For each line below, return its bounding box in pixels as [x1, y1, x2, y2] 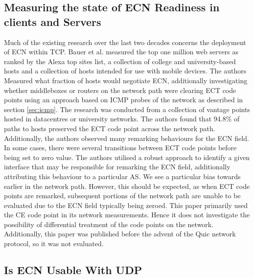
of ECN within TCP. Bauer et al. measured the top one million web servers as [4, 46, 238, 57]
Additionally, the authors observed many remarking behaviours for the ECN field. [4, 133, 249, 143]
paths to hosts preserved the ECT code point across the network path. [4, 123, 215, 133]
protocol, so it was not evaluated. [4, 238, 104, 249]
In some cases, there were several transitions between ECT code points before [4, 142, 237, 153]
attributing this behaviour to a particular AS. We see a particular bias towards [4, 171, 241, 181]
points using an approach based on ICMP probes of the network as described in [4, 94, 243, 105]
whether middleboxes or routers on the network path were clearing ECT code [4, 85, 236, 95]
